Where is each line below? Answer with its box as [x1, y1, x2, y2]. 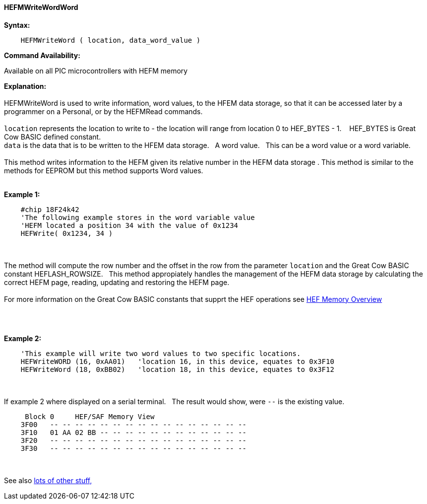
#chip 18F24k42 [20, 205, 79, 214]
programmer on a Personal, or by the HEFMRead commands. [4, 107, 203, 116]
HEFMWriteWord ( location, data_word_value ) [20, 36, 201, 44]
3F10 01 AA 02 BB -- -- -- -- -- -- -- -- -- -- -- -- [20, 428, 246, 436]
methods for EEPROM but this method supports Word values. [4, 166, 203, 175]
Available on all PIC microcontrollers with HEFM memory [4, 66, 188, 75]
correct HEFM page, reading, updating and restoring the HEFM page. [4, 278, 230, 287]
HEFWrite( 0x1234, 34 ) [20, 229, 113, 237]
